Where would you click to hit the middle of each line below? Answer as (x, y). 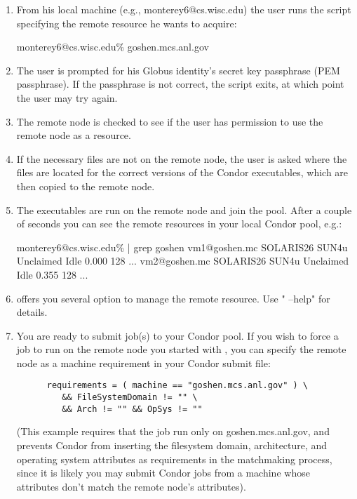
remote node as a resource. (74, 135)
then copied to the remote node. (86, 186)
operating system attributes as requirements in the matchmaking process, (174, 459)
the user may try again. (67, 97)
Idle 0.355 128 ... (52, 274)
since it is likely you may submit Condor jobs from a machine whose (163, 473)
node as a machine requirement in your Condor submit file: (143, 362)
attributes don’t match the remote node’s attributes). (131, 486)
